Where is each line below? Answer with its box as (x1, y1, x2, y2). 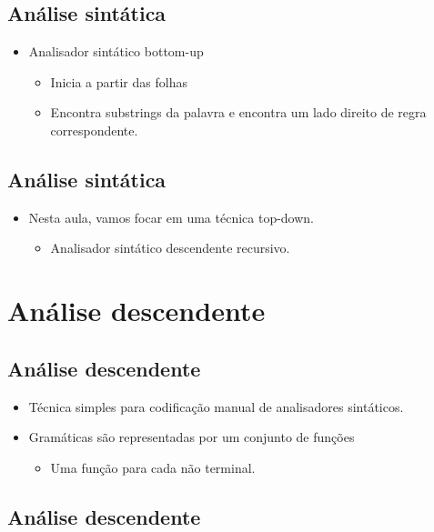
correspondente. (50, 120, 138, 139)
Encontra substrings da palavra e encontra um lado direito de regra (50, 103, 427, 122)
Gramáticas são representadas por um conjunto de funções (28, 427, 355, 447)
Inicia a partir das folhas (50, 72, 187, 91)
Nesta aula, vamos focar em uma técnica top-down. (28, 207, 315, 226)
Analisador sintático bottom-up (28, 42, 204, 61)
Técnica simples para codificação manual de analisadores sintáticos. (28, 396, 404, 416)
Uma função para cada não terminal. (50, 457, 256, 477)
